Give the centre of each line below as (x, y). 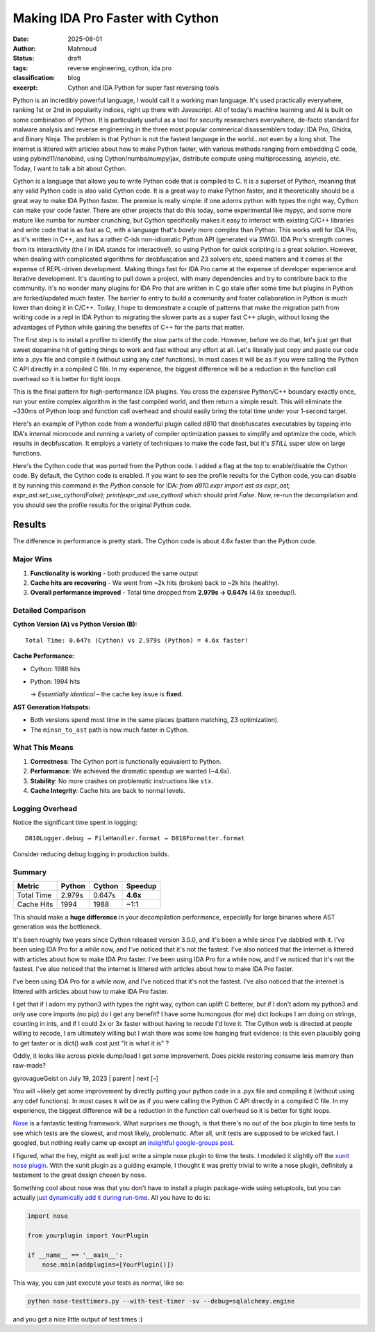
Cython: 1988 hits (55, 668)
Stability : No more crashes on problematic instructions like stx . (122, 781)
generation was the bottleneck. (57, 927)
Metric (28, 885)
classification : (34, 78)
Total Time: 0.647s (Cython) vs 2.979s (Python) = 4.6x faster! (137, 640)
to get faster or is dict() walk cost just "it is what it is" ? (91, 1043)
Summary (30, 872)
